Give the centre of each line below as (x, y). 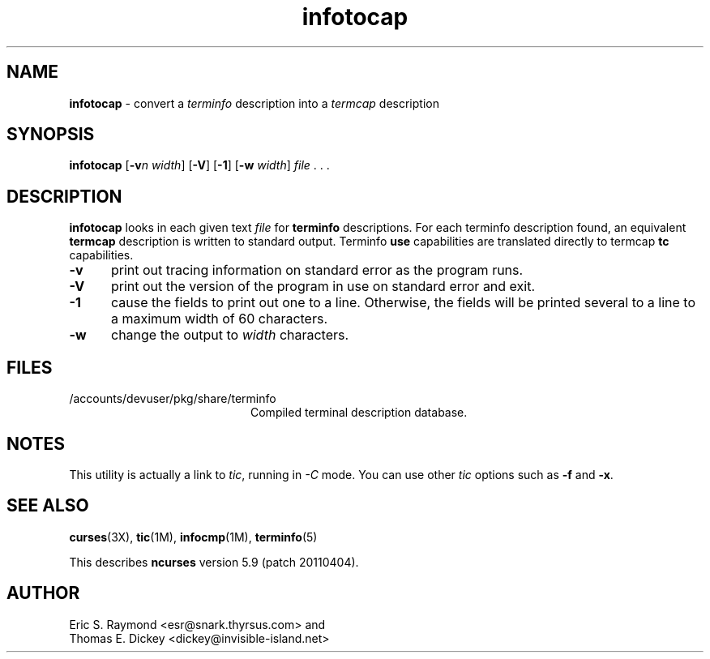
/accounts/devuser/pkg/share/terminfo (173, 399)
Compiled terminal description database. (359, 413)
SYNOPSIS (51, 135)
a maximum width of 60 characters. (219, 319)
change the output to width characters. (230, 335)
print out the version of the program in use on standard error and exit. (323, 287)
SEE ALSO (48, 506)
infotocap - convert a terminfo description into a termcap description (254, 103)
